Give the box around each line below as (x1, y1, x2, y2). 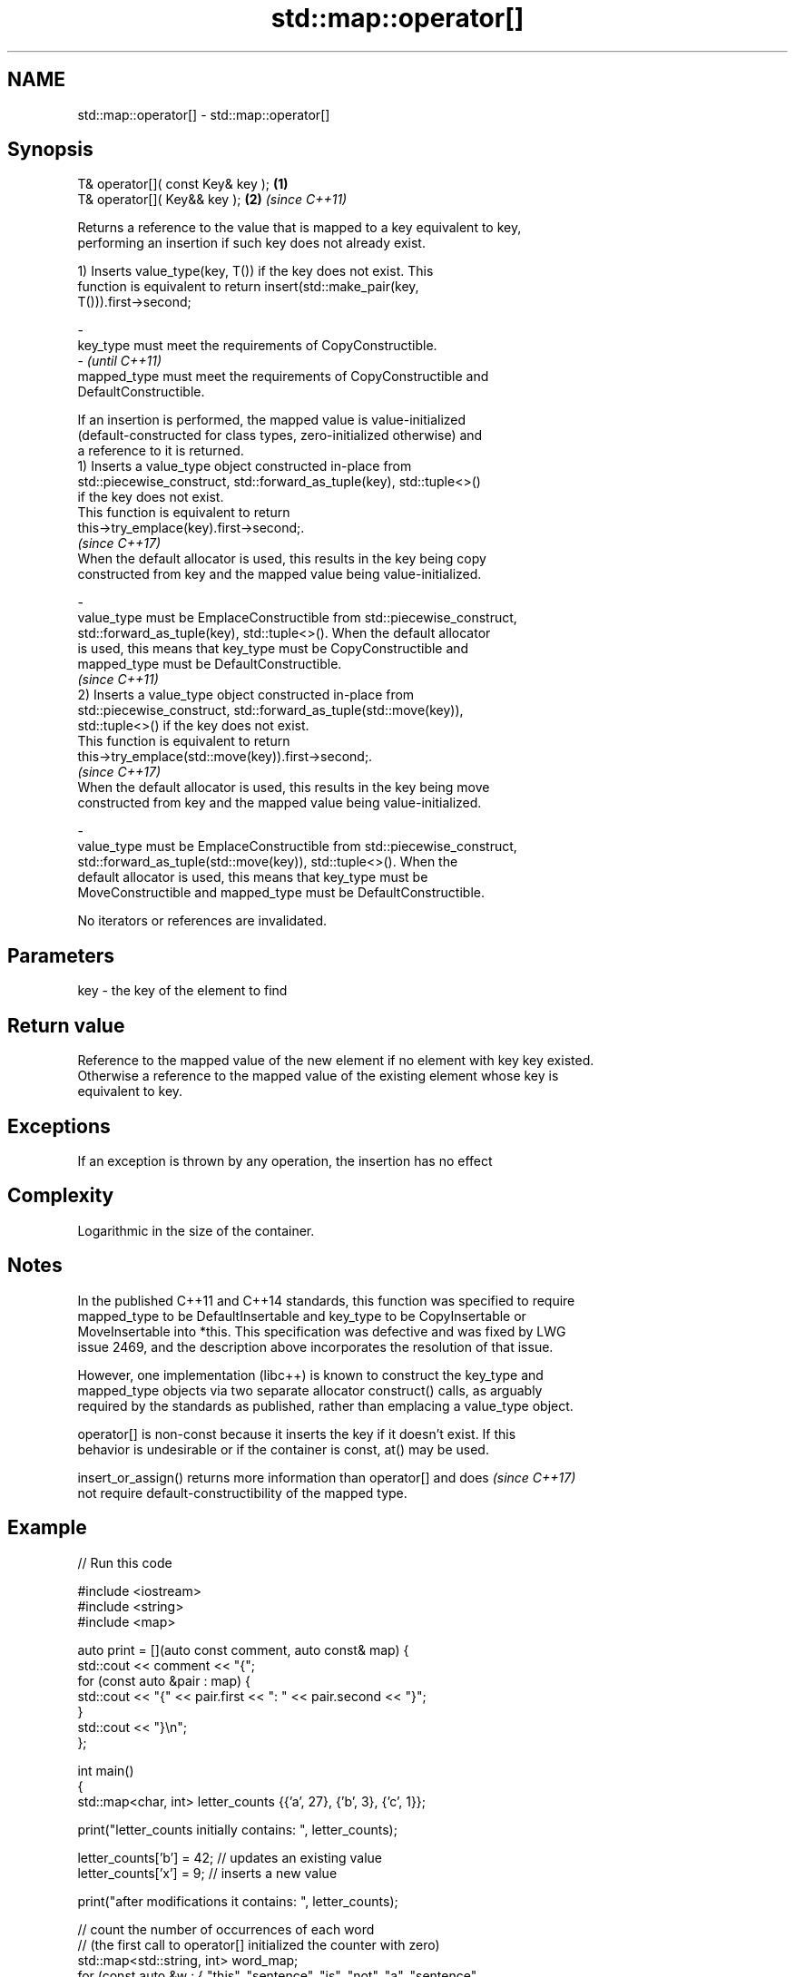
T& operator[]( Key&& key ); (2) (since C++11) (77, 191, 348, 208)
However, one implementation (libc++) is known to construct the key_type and (77, 1366, 544, 1383)
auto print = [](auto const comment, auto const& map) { (77, 1641, 409, 1658)
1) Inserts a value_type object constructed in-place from (77, 458, 412, 475)
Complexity (7, 1184, 114, 1208)
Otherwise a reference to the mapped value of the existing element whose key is (77, 1068, 559, 1084)
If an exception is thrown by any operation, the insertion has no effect (77, 1152, 493, 1169)
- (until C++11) (77, 353, 162, 369)
